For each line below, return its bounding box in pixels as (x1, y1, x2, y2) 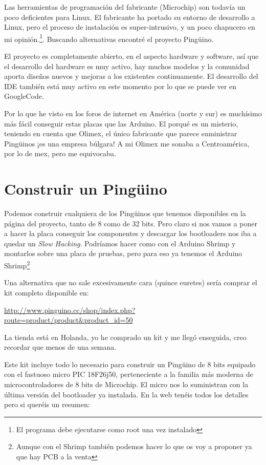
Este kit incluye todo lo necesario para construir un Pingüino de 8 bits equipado (4, 358, 256, 369)
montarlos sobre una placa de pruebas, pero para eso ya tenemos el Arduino (4, 248, 242, 259)
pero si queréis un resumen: (4, 399, 90, 410)
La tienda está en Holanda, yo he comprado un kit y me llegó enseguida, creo (4, 331, 247, 342)
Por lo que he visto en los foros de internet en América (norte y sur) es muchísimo (4, 108, 262, 118)
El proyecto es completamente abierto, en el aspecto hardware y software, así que (4, 51, 259, 61)
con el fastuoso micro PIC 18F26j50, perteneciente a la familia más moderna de (4, 369, 253, 379)
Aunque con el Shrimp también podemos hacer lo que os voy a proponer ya (16, 441, 252, 452)
